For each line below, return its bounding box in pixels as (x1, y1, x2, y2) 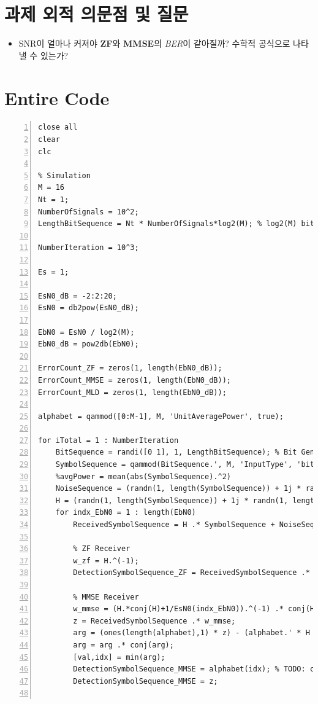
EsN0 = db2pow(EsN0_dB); (38, 303, 139, 313)
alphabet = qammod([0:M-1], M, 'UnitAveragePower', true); (38, 412, 284, 421)
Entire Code (4, 85, 110, 110)
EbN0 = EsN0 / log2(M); (38, 327, 135, 337)
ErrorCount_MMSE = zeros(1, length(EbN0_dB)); (38, 375, 231, 385)
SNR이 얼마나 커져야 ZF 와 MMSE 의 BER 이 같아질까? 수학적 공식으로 (18, 37, 290, 50)
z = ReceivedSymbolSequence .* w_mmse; (73, 616, 236, 625)
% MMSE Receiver (73, 592, 139, 601)
